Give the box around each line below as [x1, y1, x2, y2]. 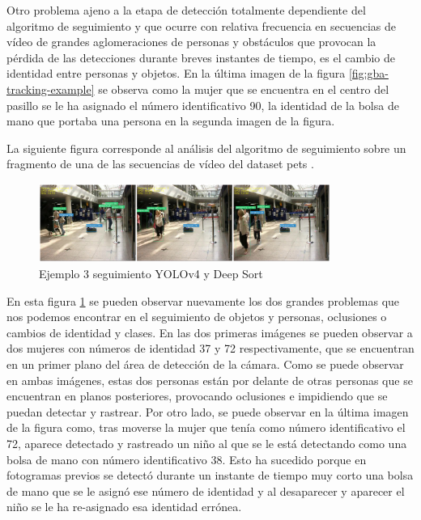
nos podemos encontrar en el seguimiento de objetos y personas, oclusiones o [6, 308, 387, 325]
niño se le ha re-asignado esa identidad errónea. [6, 498, 242, 515]
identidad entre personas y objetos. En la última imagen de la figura [6, 65, 346, 82]
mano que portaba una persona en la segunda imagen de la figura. [6, 112, 335, 129]
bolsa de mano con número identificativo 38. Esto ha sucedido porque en [6, 450, 367, 467]
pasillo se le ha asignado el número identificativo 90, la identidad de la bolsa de [6, 96, 399, 113]
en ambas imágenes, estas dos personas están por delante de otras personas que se [6, 371, 413, 388]
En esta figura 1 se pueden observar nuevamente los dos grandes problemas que [6, 292, 400, 309]
